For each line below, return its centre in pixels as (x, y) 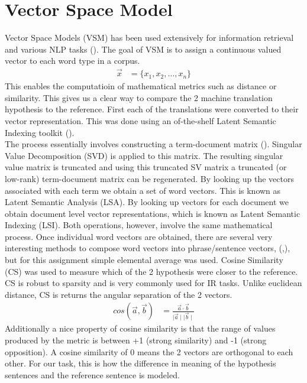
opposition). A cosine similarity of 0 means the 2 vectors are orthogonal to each (149, 351)
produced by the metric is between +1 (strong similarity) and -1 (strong (136, 340)
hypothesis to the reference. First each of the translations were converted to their (152, 109)
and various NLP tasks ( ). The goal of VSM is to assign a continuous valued (143, 49)
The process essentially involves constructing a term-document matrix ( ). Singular (153, 144)
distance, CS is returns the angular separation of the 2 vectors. (119, 294)
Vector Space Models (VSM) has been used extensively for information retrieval (149, 38)
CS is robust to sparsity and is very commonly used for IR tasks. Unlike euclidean (153, 283)
